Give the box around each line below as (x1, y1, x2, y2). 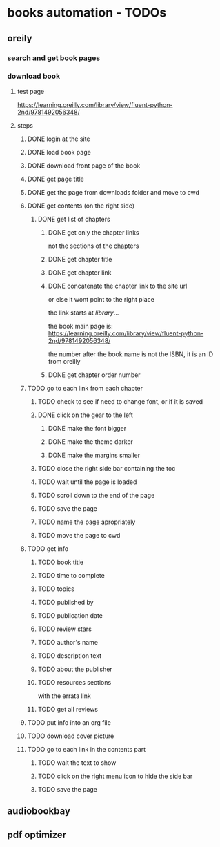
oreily (7, 32, 32, 44)
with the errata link (37, 692, 91, 700)
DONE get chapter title (48, 255, 112, 263)
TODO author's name (37, 638, 99, 646)
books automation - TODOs (7, 5, 167, 21)
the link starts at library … (48, 309, 119, 317)
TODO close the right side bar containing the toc (37, 464, 176, 472)
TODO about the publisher (37, 665, 112, 673)
